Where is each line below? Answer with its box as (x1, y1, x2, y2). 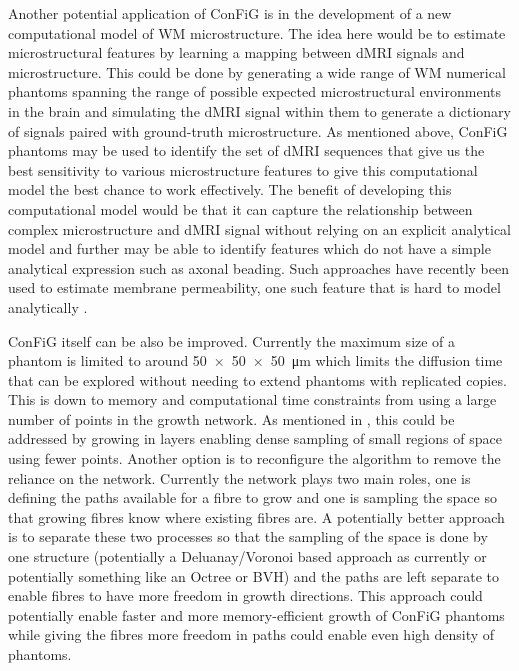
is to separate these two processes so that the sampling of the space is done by (8, 526, 488, 547)
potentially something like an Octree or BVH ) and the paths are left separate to (8, 565, 499, 586)
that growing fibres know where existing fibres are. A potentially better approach (8, 506, 505, 527)
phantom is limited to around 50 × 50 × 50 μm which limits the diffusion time (8, 350, 503, 371)
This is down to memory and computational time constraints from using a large (8, 389, 497, 410)
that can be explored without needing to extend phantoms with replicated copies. (8, 369, 507, 390)
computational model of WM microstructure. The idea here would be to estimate (8, 22, 506, 43)
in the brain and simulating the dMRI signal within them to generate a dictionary (8, 100, 511, 121)
